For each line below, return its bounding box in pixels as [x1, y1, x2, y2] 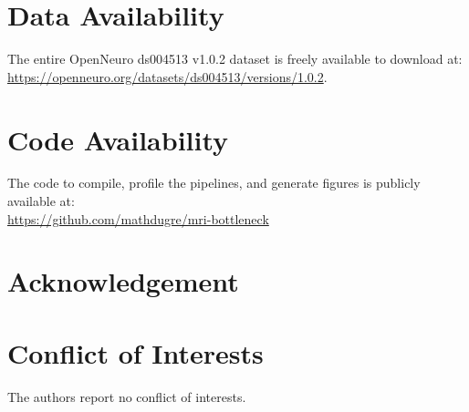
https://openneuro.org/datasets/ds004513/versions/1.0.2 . [7, 67, 328, 86]
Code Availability [7, 120, 229, 158]
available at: [7, 191, 75, 211]
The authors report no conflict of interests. [7, 386, 246, 406]
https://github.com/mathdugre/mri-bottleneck [7, 209, 269, 228]
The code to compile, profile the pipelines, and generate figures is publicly [7, 173, 421, 192]
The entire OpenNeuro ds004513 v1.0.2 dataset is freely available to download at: [7, 49, 463, 68]
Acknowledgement [7, 263, 239, 300]
